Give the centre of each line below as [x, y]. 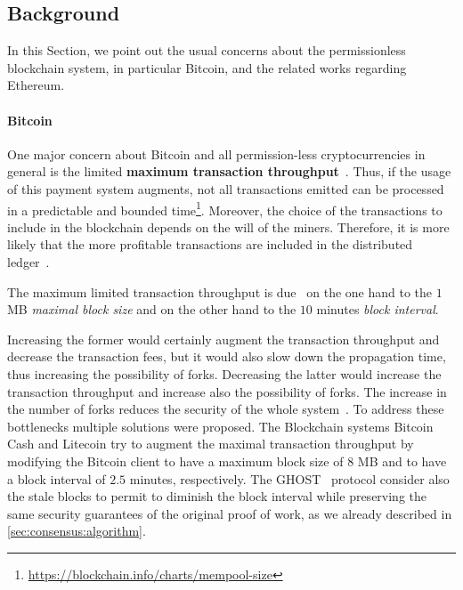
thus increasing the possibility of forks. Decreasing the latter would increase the [224, 373]
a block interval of [57, 478]
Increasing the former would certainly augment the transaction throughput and [223, 339]
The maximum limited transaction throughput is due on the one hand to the [220, 291]
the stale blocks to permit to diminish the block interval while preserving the [217, 496]
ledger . [28, 262]
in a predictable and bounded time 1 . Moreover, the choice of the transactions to [225, 208]
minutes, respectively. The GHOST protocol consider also [289, 478]
